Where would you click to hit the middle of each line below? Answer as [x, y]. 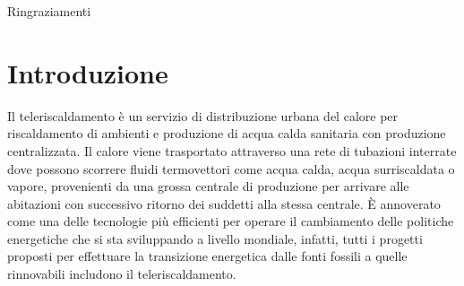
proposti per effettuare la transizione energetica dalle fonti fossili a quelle [207, 256]
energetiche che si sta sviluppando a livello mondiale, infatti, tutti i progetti [215, 238]
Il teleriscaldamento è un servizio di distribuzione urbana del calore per [203, 115]
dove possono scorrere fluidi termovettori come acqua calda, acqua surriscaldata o [231, 168]
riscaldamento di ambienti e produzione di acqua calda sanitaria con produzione [227, 133]
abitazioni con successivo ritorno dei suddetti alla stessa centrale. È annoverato [224, 203]
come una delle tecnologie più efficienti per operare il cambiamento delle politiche [231, 221]
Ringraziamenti [49, 11]
